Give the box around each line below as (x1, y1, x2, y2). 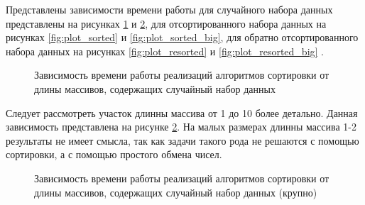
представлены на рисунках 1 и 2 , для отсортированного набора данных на (6, 16, 327, 31)
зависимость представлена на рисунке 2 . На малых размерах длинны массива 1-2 (6, 119, 356, 134)
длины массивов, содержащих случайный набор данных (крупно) (34, 184, 317, 199)
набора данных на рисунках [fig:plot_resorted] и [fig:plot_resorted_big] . (6, 43, 325, 58)
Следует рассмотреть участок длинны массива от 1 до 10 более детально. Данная (6, 105, 358, 120)
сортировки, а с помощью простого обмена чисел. (6, 147, 222, 162)
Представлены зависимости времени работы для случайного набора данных (6, 2, 333, 16)
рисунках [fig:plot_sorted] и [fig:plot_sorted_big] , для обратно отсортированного (6, 30, 359, 45)
